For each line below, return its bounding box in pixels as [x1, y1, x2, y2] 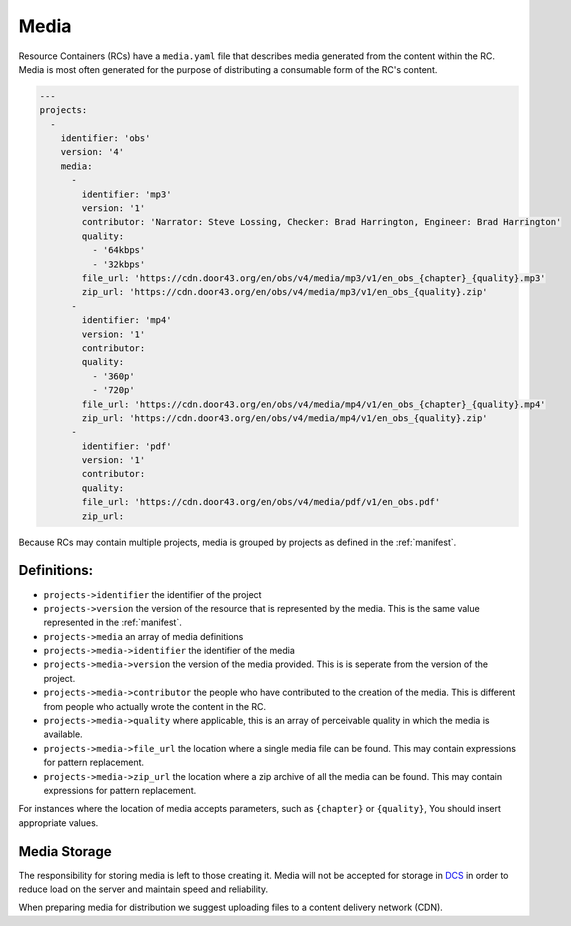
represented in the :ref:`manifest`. [43, 616, 182, 629]
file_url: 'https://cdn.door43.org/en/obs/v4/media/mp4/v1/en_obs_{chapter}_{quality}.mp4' [81, 398, 546, 410]
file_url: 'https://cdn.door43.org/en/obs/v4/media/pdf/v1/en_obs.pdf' [81, 496, 441, 508]
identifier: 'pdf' [81, 440, 172, 452]
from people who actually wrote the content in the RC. [43, 700, 267, 712]
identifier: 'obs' [60, 133, 151, 144]
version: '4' [60, 146, 125, 158]
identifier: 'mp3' [81, 188, 172, 200]
